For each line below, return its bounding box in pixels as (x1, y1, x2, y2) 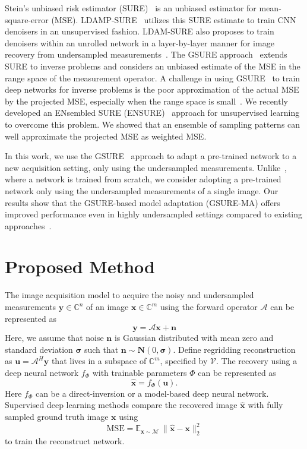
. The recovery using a (216, 355, 297, 367)
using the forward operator (160, 301, 258, 312)
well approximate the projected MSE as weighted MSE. (5, 129, 207, 142)
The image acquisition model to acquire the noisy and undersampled (5, 289, 254, 301)
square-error (5, 13, 49, 26)
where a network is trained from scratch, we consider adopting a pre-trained (5, 173, 281, 185)
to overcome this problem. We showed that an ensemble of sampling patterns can (5, 118, 300, 130)
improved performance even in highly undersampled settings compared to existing (5, 208, 303, 220)
